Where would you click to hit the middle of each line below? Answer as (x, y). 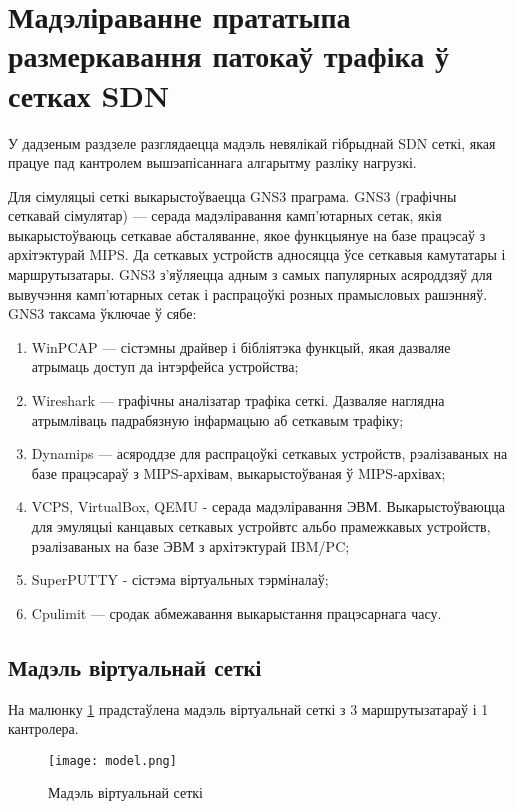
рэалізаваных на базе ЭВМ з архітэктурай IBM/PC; (190, 545)
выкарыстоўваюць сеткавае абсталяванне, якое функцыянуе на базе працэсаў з (247, 234)
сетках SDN (89, 94)
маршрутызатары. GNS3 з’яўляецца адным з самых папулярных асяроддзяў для (250, 274)
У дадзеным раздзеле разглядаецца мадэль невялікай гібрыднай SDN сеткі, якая (252, 142)
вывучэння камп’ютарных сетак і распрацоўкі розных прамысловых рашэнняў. (248, 293)
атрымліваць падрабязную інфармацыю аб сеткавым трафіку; (217, 419)
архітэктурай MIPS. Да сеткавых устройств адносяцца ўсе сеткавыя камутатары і (257, 254)
